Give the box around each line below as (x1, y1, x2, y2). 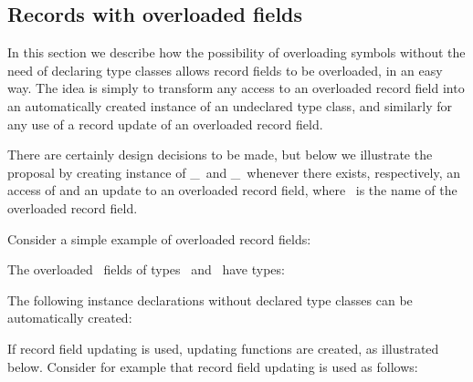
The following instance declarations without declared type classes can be (7, 290, 413, 309)
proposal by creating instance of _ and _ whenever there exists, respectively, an (7, 162, 461, 181)
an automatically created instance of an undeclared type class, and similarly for (7, 96, 452, 115)
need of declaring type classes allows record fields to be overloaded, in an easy (7, 60, 443, 79)
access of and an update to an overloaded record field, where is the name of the (7, 181, 457, 200)
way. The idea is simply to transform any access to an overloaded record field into (7, 78, 465, 98)
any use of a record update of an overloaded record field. (7, 114, 323, 133)
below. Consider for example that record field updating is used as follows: (7, 356, 418, 376)
